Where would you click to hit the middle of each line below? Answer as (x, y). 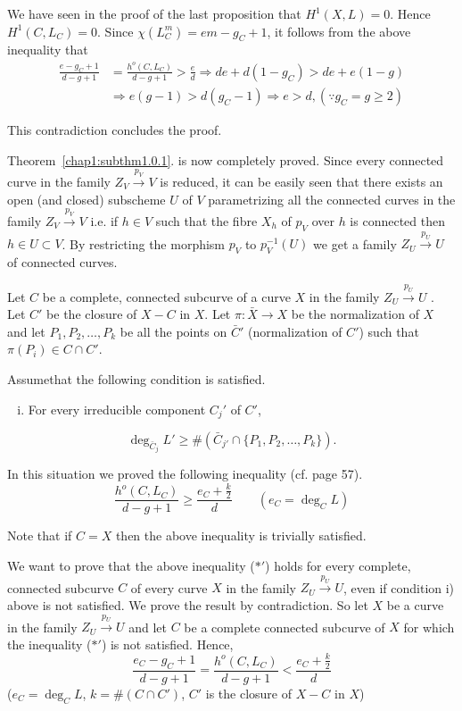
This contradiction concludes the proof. (115, 129)
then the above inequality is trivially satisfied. (241, 535)
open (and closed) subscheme (87, 199)
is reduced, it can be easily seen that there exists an (301, 181)
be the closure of (92, 314)
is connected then (397, 220)
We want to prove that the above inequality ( (131, 565)
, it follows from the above (339, 31)
